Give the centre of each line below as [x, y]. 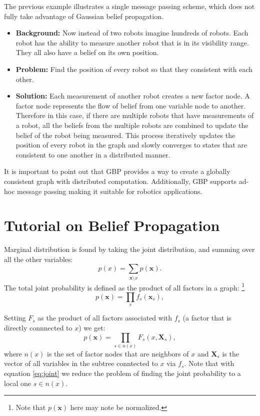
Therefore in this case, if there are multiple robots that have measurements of [135, 115]
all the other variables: [38, 259]
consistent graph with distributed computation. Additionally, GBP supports [120, 181]
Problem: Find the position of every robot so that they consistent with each [134, 69]
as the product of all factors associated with [105, 318]
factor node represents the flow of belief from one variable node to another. [131, 105]
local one [18, 383]
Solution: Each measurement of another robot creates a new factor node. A [133, 96]
